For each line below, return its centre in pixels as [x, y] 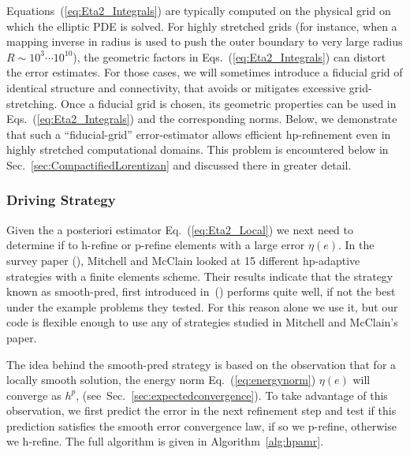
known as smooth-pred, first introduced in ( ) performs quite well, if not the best [201, 291]
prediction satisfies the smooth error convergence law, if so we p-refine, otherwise [201, 425]
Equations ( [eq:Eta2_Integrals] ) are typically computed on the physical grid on [199, 10]
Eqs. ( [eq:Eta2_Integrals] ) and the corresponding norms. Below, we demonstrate [202, 119]
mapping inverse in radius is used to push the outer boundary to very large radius [205, 41]
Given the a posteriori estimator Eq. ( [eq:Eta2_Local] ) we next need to [180, 229]
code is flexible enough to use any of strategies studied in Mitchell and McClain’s [202, 322]
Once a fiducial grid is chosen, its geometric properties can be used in [228, 103]
